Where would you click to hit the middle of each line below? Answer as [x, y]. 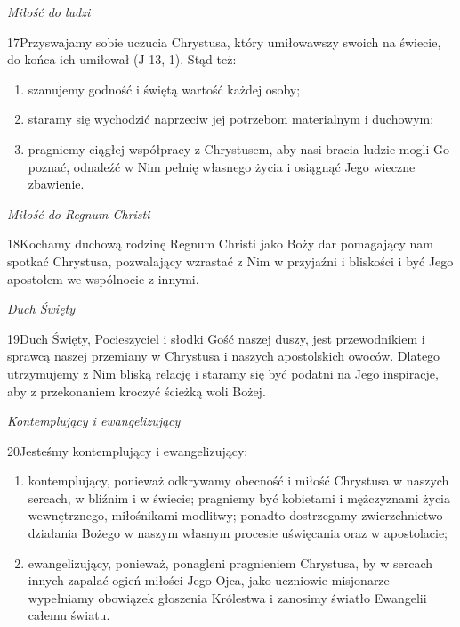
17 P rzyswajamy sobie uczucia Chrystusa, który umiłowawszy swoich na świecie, [224, 41]
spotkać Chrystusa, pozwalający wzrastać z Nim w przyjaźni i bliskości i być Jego [230, 261]
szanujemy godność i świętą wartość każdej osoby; [164, 89]
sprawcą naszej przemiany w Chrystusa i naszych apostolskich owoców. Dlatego [224, 356]
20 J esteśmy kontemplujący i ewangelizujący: [128, 450]
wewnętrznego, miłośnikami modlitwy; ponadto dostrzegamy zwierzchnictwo [235, 515]
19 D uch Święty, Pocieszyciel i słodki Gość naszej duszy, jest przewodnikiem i [216, 338]
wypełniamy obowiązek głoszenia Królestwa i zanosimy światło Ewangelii [227, 597]
